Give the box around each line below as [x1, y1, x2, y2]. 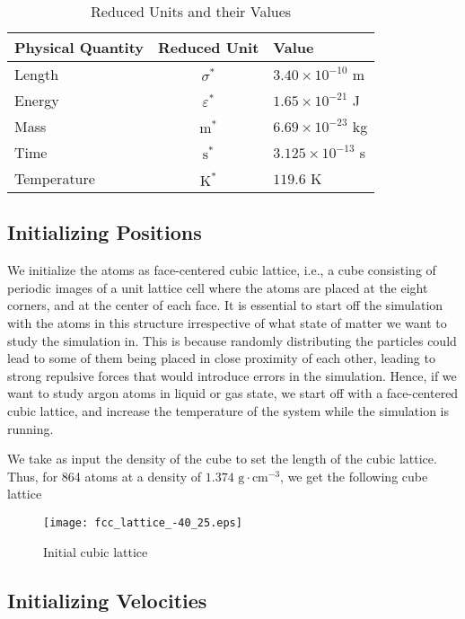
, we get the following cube [280, 466, 428, 485]
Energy [14, 90, 59, 111]
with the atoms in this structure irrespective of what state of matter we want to [7, 313, 447, 332]
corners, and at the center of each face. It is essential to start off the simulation [7, 296, 443, 314]
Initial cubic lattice [43, 542, 148, 561]
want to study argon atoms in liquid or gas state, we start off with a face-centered [7, 384, 459, 402]
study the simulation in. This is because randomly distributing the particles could [7, 331, 457, 349]
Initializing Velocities [7, 586, 207, 614]
